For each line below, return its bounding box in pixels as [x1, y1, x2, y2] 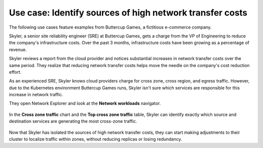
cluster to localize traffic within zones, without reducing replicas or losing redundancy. [9, 136, 182, 142]
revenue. [9, 47, 27, 52]
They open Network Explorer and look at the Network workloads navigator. [9, 100, 161, 106]
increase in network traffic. [9, 92, 63, 98]
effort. [9, 69, 22, 75]
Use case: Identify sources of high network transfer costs [9, 7, 248, 18]
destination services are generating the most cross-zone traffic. [9, 118, 137, 124]
